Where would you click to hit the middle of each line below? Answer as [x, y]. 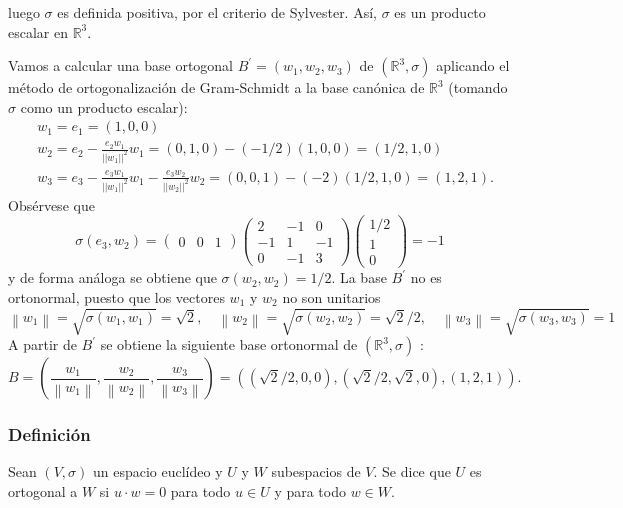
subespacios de [316, 471]
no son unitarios [331, 297]
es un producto [440, 12]
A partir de [42, 344]
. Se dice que [412, 471]
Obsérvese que [51, 204]
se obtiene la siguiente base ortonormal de [229, 344]
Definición [49, 434]
